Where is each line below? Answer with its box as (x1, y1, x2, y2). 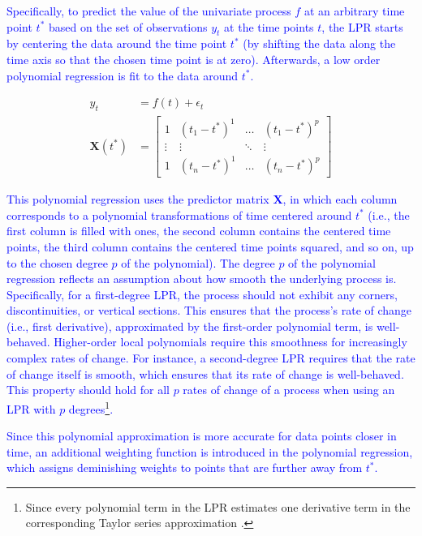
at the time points (224, 18, 314, 35)
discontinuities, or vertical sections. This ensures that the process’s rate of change (6, 302, 412, 319)
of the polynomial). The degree (121, 254, 275, 271)
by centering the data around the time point (6, 35, 227, 52)
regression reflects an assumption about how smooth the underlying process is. (6, 270, 397, 287)
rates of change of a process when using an (183, 381, 395, 398)
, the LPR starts (321, 18, 403, 35)
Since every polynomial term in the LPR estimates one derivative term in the (25, 498, 411, 515)
